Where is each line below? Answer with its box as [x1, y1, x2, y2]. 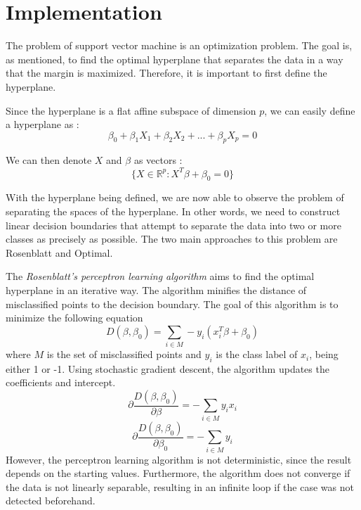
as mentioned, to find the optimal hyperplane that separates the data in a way [6, 51, 343, 66]
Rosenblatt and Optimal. [6, 245, 113, 260]
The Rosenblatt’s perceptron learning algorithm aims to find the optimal [6, 269, 315, 283]
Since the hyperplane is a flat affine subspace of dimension [6, 103, 256, 117]
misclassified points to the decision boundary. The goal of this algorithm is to [6, 296, 339, 311]
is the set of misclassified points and [46, 347, 202, 362]
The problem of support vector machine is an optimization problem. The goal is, [6, 38, 353, 53]
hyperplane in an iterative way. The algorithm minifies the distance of [6, 282, 307, 297]
